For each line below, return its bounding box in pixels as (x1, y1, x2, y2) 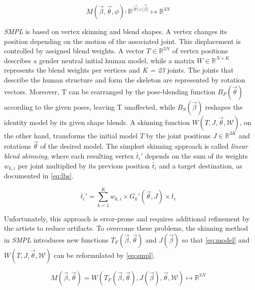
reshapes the (205, 101, 243, 112)
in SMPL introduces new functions (4, 234, 109, 245)
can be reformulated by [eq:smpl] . (54, 249, 155, 260)
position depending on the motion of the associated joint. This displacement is (4, 36, 241, 46)
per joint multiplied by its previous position (18, 160, 150, 170)
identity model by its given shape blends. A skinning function (4, 117, 190, 127)
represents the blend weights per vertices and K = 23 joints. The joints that (4, 65, 234, 75)
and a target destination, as (159, 160, 243, 170)
